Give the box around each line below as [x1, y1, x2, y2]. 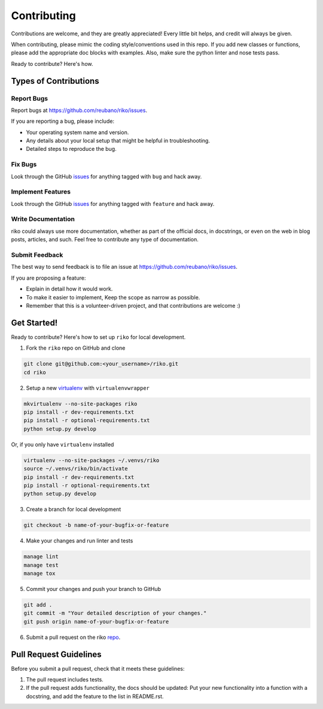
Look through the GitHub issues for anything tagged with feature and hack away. [11, 200, 215, 207]
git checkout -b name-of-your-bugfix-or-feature [23, 522, 169, 529]
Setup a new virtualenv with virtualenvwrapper [26, 384, 150, 392]
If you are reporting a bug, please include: [11, 117, 115, 125]
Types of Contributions [11, 75, 99, 86]
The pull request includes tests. [26, 676, 104, 683]
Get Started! [11, 317, 58, 328]
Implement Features [11, 187, 71, 196]
